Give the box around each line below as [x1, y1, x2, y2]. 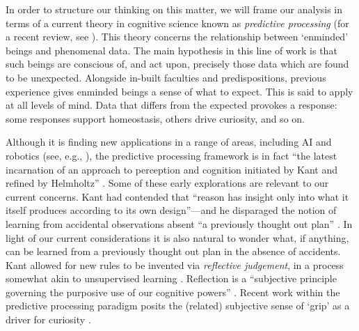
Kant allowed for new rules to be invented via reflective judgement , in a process [6, 257, 344, 272]
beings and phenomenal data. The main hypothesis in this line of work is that [6, 43, 337, 57]
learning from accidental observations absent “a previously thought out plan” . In [6, 216, 353, 231]
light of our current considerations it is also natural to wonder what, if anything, [6, 230, 349, 245]
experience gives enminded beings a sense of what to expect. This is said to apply [6, 84, 353, 98]
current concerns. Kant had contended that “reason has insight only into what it [6, 189, 349, 203]
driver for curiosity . [6, 312, 91, 327]
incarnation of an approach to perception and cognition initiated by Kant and [6, 162, 337, 176]
